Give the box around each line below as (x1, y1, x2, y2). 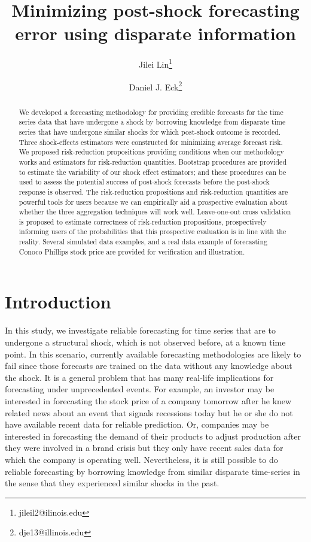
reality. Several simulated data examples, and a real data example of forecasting (19, 237, 267, 247)
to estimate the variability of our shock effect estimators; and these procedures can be (19, 166, 286, 177)
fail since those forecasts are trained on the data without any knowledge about (5, 359, 292, 372)
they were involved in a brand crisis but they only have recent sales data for (5, 441, 283, 454)
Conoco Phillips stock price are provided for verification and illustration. (19, 246, 245, 256)
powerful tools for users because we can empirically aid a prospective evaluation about (19, 196, 288, 207)
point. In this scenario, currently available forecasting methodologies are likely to (5, 347, 301, 360)
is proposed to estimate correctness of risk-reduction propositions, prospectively (19, 216, 267, 226)
